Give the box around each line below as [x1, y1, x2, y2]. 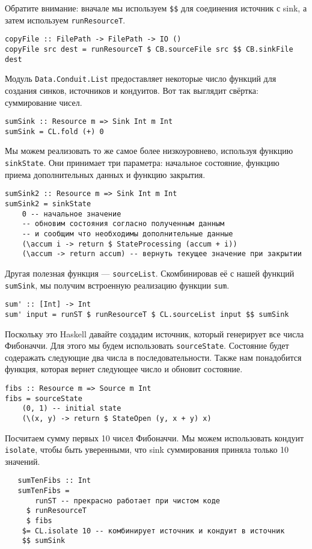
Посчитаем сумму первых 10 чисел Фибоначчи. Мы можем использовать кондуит [5, 431, 304, 444]
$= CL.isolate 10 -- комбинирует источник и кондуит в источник [22, 526, 285, 535]
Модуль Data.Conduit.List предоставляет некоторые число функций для [5, 72, 277, 85]
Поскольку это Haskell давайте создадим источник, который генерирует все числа [5, 327, 304, 340]
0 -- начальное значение [22, 209, 121, 218]
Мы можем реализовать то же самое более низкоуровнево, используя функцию [5, 144, 293, 157]
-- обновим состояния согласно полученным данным [22, 219, 225, 228]
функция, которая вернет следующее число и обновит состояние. [5, 363, 243, 375]
